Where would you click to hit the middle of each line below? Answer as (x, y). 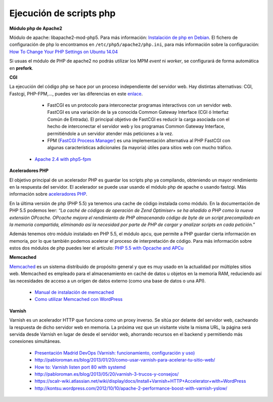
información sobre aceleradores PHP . (48, 194)
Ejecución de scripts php (62, 13)
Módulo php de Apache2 (36, 28)
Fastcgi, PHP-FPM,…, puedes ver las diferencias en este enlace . (76, 94)
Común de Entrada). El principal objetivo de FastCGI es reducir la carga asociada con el (139, 119)
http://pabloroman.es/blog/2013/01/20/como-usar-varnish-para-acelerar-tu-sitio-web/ (125, 360)
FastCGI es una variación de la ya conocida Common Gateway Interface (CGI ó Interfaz (138, 112)
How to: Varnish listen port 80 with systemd (80, 367)
